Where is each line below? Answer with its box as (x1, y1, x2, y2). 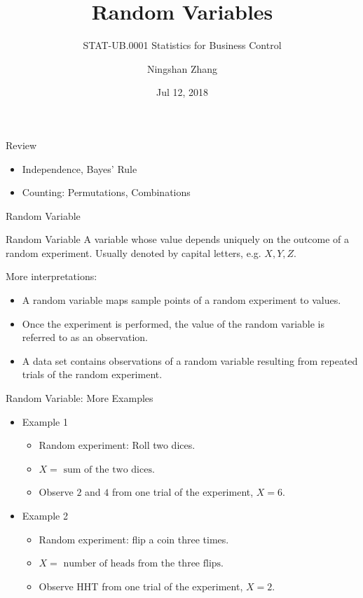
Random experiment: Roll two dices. (39, 438, 196, 452)
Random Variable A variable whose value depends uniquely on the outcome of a (6, 232, 350, 246)
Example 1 (22, 414, 68, 429)
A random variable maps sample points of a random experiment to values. (22, 293, 341, 307)
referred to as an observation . (22, 330, 149, 345)
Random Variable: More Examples (6, 391, 153, 405)
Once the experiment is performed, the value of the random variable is (22, 316, 325, 331)
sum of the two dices (63, 464, 152, 475)
